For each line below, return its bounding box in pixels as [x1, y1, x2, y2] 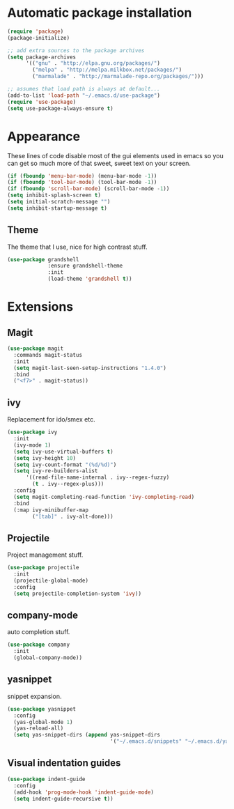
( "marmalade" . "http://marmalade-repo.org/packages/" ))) [32, 73, 204, 80]
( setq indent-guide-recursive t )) [13, 795, 114, 802]
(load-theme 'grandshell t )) [47, 275, 132, 283]
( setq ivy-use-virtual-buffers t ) [13, 448, 114, 455]
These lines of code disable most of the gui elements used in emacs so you [7, 151, 224, 160]
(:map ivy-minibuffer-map [13, 507, 89, 514]
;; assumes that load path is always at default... [7, 86, 160, 93]
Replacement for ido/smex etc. [7, 415, 95, 424]
